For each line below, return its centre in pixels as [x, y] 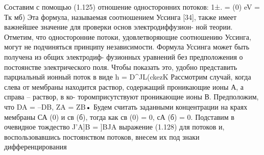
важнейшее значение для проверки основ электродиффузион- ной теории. [118, 27]
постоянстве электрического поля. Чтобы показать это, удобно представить [121, 67]
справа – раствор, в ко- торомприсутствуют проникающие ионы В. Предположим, [131, 97]
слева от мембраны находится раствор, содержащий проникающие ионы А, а [124, 86]
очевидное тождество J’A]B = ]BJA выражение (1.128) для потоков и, [114, 127]
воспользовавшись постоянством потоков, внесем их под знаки [102, 136]
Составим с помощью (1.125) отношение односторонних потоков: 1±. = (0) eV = [132, 7]
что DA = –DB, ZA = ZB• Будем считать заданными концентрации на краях [126, 106]
